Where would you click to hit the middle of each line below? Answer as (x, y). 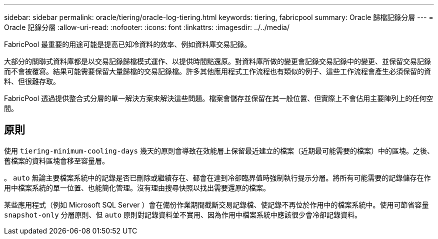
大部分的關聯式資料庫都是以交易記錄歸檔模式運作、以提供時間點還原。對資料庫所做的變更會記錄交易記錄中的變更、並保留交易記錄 (217, 61)
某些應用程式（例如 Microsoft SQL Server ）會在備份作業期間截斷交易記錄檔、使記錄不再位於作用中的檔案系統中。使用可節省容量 (216, 204)
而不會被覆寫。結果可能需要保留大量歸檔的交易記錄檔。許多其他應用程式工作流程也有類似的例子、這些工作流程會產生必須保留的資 (217, 71)
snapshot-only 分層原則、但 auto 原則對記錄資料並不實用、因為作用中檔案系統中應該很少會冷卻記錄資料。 (183, 214)
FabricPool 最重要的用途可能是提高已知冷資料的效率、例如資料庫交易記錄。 (128, 44)
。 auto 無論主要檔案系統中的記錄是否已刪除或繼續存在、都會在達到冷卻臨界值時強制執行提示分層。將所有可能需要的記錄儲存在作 (217, 177)
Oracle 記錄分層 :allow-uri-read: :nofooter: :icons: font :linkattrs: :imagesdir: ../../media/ (147, 27)
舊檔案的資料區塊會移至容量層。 (56, 160)
